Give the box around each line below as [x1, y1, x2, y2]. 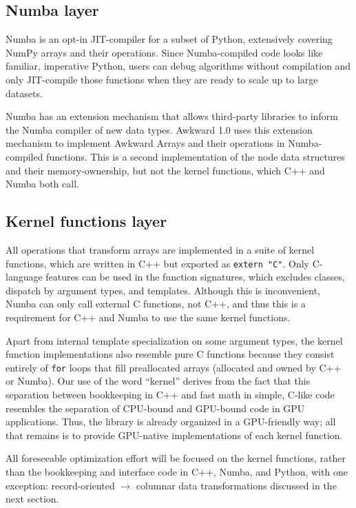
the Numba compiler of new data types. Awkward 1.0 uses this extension [6, 122, 313, 136]
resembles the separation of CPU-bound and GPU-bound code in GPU [6, 400, 305, 415]
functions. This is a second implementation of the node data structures [46, 149, 345, 163]
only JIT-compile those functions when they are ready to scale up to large [6, 72, 318, 86]
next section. [6, 491, 59, 506]
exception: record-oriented [6, 478, 115, 492]
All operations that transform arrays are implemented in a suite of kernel [6, 242, 315, 256]
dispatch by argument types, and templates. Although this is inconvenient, [6, 283, 321, 297]
